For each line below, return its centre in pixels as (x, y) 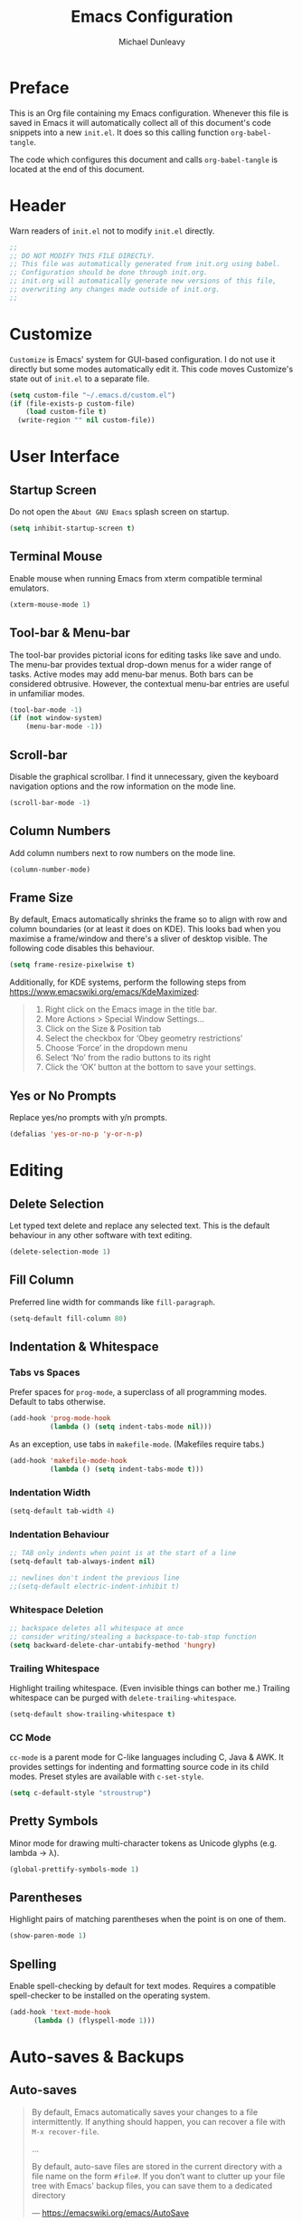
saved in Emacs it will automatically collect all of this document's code (140, 122)
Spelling (33, 1964)
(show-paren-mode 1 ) (48, 1936)
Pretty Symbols (54, 1821)
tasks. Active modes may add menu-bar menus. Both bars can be (132, 674)
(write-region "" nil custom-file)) (86, 420)
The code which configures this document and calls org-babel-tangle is (144, 159)
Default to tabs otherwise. (57, 1402)
